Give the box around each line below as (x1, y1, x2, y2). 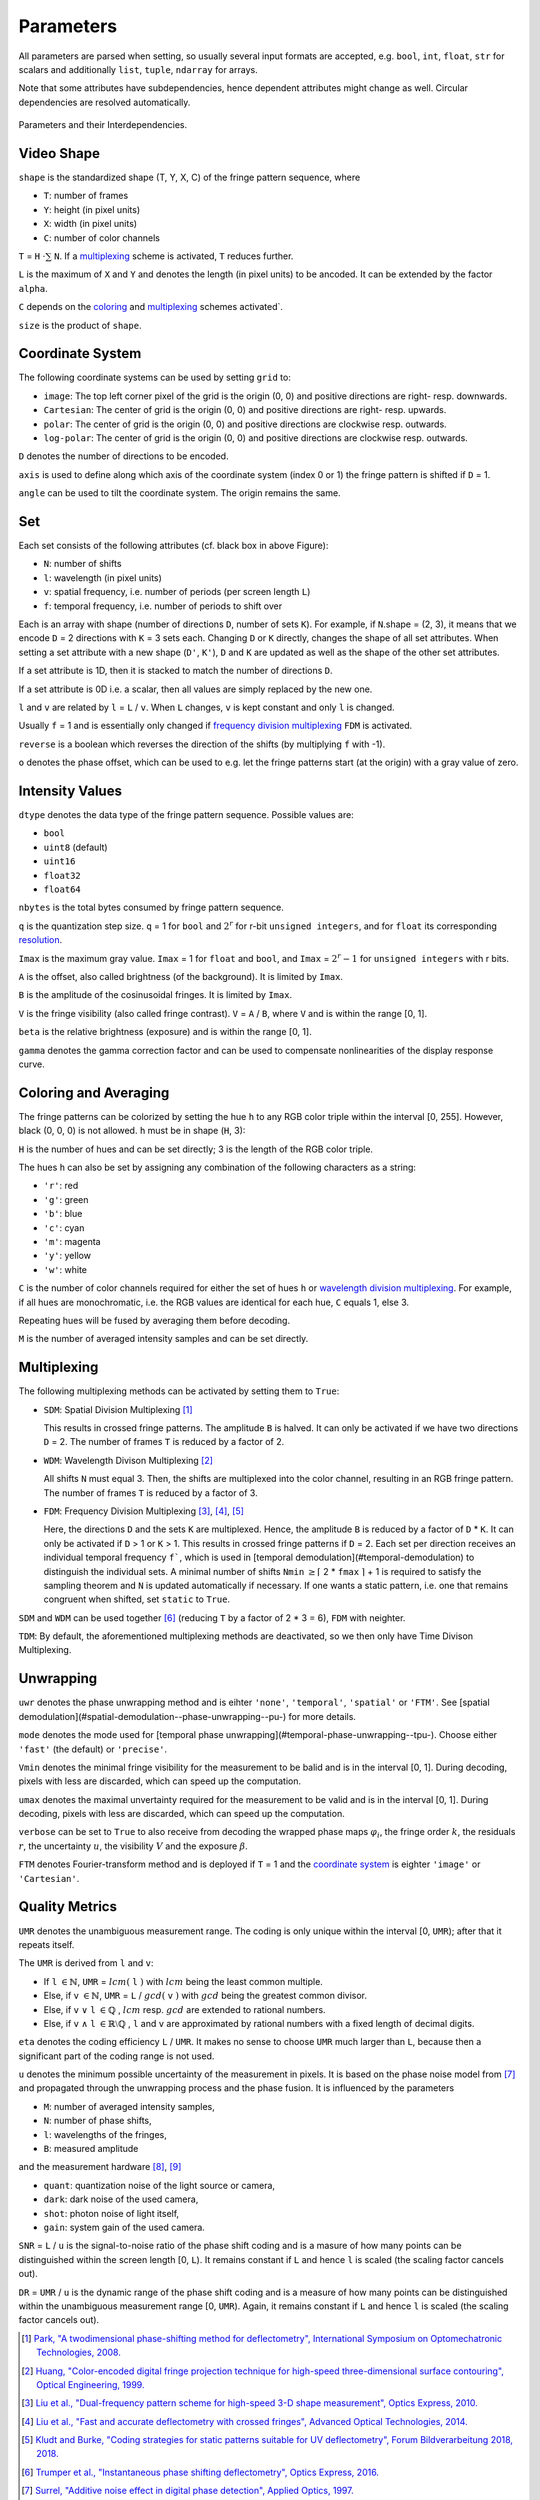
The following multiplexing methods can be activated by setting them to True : (18, 1385, 340, 1397)
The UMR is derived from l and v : (18, 1957, 154, 1969)
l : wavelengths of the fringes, (43, 2128, 167, 2140)
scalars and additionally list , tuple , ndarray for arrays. (18, 63, 259, 75)
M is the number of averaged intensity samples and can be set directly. (18, 1333, 309, 1345)
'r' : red (43, 1180, 79, 1192)
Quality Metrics (18, 1898, 117, 1915)
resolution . (18, 934, 63, 946)
